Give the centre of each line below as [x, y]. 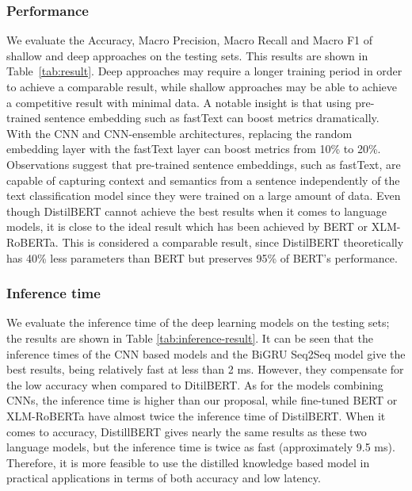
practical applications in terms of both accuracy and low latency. [164, 478]
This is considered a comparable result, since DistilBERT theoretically [233, 242]
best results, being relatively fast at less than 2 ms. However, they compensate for [205, 369]
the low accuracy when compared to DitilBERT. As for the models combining [195, 384]
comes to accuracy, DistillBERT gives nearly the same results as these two [187, 431]
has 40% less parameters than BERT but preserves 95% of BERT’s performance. [202, 257]
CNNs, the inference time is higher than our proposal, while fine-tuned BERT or [202, 400]
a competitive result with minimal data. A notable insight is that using [179, 102]
